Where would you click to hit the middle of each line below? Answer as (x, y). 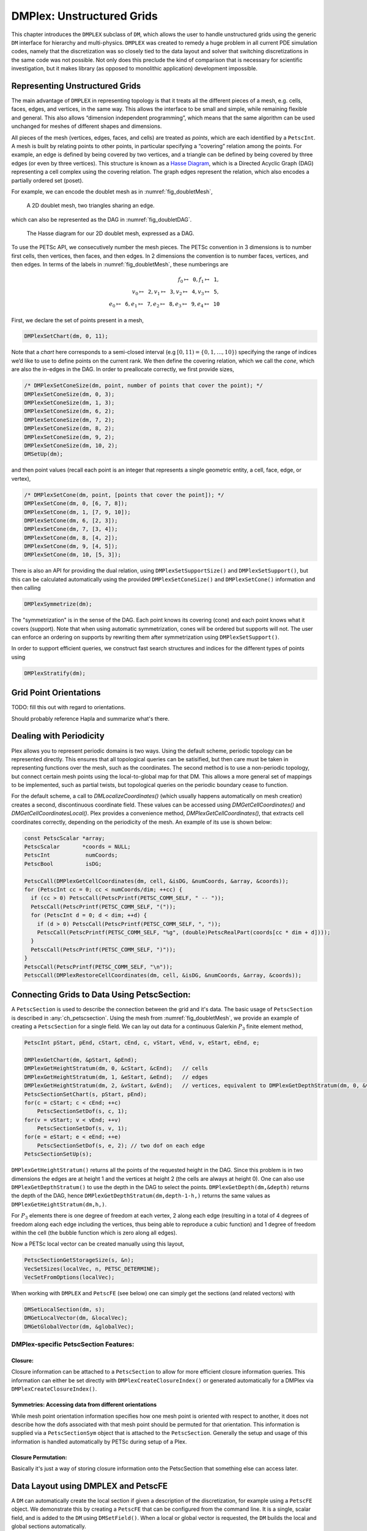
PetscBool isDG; (63, 864)
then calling (26, 588)
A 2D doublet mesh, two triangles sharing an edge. (91, 206)
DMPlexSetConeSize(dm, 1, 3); (69, 403)
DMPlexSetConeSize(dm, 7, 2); (69, 420)
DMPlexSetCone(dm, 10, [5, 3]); (73, 555)
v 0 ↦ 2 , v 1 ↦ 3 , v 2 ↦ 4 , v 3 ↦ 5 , (175, 292)
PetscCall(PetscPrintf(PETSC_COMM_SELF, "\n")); (98, 967)
